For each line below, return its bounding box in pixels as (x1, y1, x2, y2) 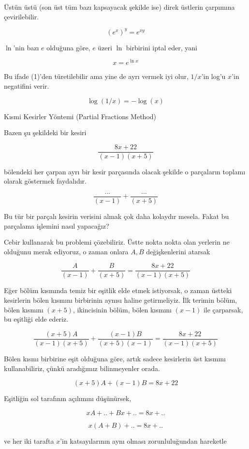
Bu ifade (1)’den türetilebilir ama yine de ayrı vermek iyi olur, (4, 71, 189, 81)
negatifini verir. (4, 80, 49, 91)
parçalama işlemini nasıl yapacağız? (4, 220, 109, 231)
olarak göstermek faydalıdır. (4, 176, 87, 186)
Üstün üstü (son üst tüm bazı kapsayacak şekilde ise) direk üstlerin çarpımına (4, 2, 235, 12)
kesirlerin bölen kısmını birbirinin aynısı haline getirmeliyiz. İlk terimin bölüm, (4, 295, 237, 305)
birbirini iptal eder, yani (126, 42, 197, 52)
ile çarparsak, (203, 304, 243, 314)
